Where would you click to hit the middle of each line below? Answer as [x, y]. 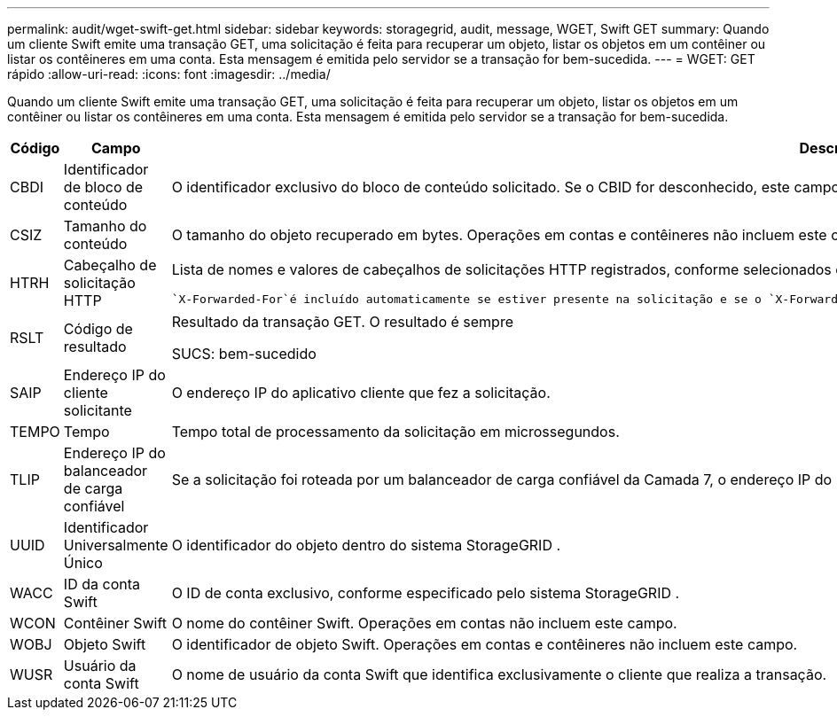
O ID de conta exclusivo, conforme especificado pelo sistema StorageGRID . [426, 593]
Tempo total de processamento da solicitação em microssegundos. [395, 432]
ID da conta [102, 584]
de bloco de [103, 187]
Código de [98, 329]
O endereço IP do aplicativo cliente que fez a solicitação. [361, 393]
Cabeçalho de [110, 265]
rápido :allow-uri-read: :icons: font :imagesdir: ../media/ [169, 74]
